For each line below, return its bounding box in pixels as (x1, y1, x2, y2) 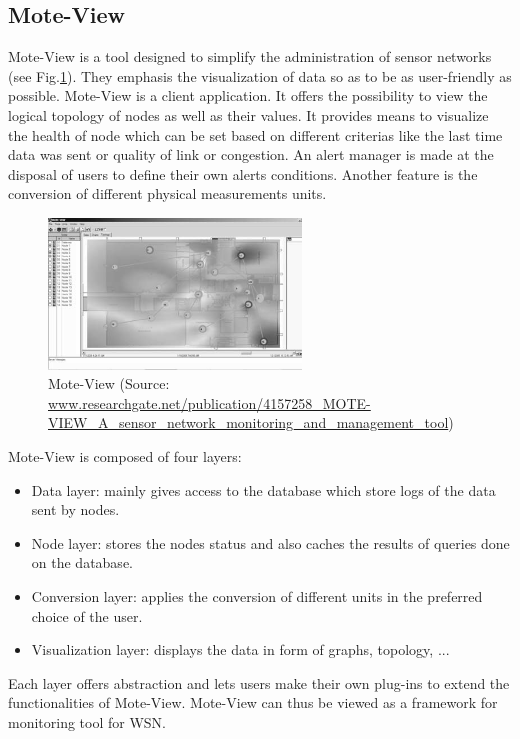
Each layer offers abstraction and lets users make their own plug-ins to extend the (8, 672, 510, 693)
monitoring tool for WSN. (8, 711, 167, 732)
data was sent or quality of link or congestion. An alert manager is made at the (8, 144, 494, 165)
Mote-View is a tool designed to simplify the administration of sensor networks (8, 46, 492, 67)
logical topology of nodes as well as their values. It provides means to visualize (8, 104, 489, 125)
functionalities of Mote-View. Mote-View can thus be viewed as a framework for (8, 692, 498, 713)
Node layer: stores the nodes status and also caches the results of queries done (31, 532, 510, 553)
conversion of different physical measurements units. (8, 183, 327, 204)
